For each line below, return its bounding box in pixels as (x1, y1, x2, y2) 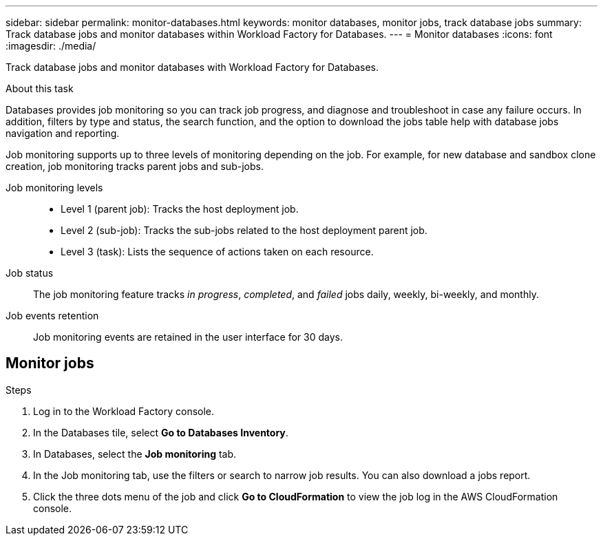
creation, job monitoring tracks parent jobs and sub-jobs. (6, 160, 264, 172)
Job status (6, 267, 54, 279)
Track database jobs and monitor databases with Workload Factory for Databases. (6, 61, 379, 73)
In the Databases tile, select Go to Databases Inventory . (33, 426, 288, 438)
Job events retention (6, 310, 99, 321)
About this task (6, 83, 74, 94)
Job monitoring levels (6, 182, 103, 193)
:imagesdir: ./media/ (6, 40, 96, 52)
